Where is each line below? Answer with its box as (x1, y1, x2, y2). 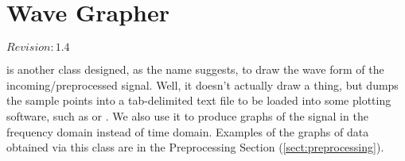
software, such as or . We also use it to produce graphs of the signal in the (6, 107, 368, 124)
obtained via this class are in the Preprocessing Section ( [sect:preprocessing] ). (6, 139, 384, 155)
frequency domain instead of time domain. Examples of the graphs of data (6, 123, 369, 140)
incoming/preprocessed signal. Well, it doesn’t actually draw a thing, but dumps (6, 76, 399, 93)
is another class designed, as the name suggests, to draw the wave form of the (6, 61, 384, 78)
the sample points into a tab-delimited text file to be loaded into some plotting (6, 92, 391, 109)
